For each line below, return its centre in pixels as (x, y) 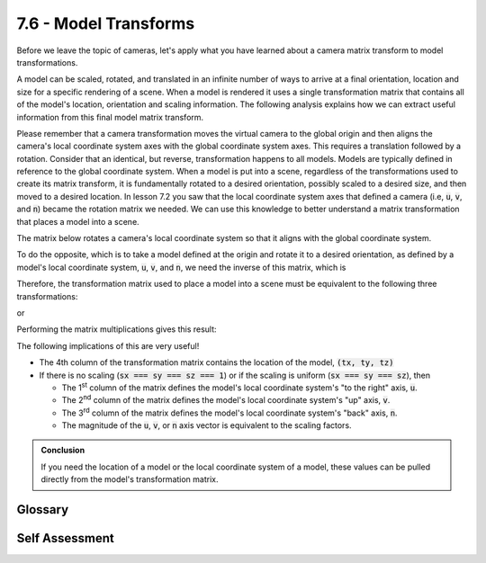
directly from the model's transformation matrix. (130, 479)
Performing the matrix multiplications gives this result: (117, 329)
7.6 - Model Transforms (106, 23)
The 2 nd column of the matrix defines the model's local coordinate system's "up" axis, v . (226, 399)
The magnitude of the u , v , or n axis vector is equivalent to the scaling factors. (207, 425)
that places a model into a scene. (78, 221)
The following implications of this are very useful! (108, 345)
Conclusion (63, 451)
